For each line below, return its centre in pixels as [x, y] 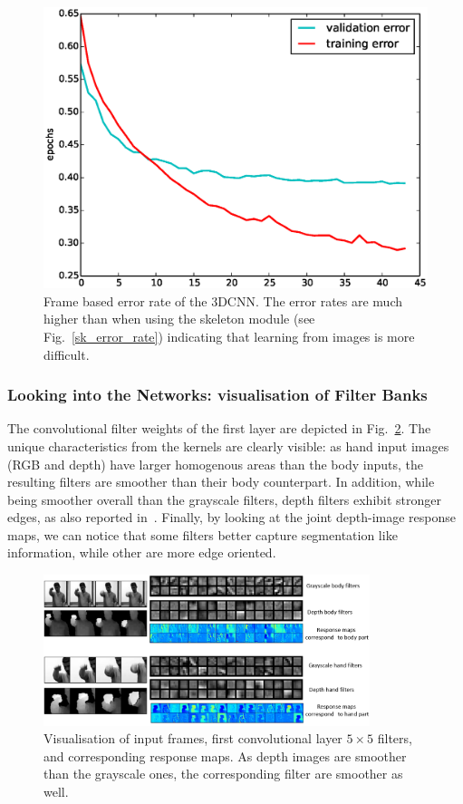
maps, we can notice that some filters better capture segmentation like [203, 534]
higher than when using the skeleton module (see [179, 319]
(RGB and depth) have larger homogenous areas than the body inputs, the [215, 464]
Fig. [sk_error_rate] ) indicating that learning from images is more [229, 336]
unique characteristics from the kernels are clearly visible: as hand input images [228, 446]
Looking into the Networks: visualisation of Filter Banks [217, 395]
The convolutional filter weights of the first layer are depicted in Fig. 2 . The [219, 428]
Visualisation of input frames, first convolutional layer [193, 738]
